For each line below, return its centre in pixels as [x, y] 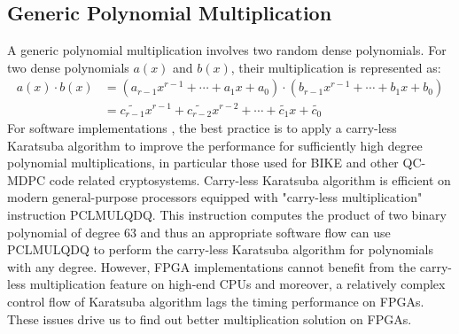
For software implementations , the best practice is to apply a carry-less [202, 127]
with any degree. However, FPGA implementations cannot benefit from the [212, 266]
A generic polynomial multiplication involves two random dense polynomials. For [227, 50]
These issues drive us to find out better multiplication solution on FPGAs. [210, 318]
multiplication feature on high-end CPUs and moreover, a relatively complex [237, 284]
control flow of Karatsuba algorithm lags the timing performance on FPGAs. [216, 301]
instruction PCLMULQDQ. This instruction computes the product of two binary [227, 214]
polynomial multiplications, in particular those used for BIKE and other [203, 163]
